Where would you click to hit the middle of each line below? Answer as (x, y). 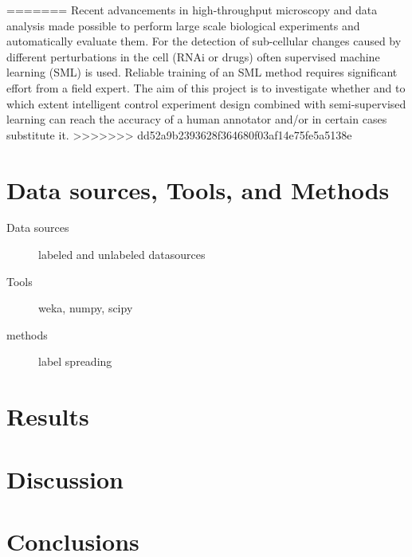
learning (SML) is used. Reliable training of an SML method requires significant (202, 72)
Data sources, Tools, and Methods (198, 189)
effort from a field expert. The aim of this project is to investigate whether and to (206, 87)
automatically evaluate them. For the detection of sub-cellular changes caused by (204, 41)
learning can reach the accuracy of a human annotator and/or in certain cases (197, 119)
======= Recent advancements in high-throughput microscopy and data (192, 10)
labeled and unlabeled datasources (122, 255)
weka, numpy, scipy (86, 308)
